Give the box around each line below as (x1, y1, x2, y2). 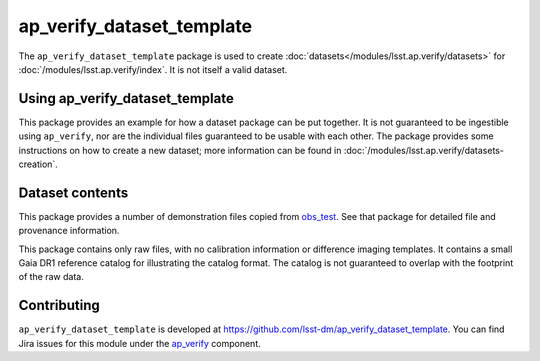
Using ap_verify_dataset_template (18, 90, 234, 107)
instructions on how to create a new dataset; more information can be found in (18, 144, 342, 156)
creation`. (18, 158, 59, 170)
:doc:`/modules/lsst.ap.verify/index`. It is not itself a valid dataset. (18, 63, 288, 75)
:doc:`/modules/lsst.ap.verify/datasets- (343, 144, 505, 156)
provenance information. (18, 225, 120, 237)
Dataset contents (18, 184, 129, 201)
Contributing (18, 297, 100, 314)
